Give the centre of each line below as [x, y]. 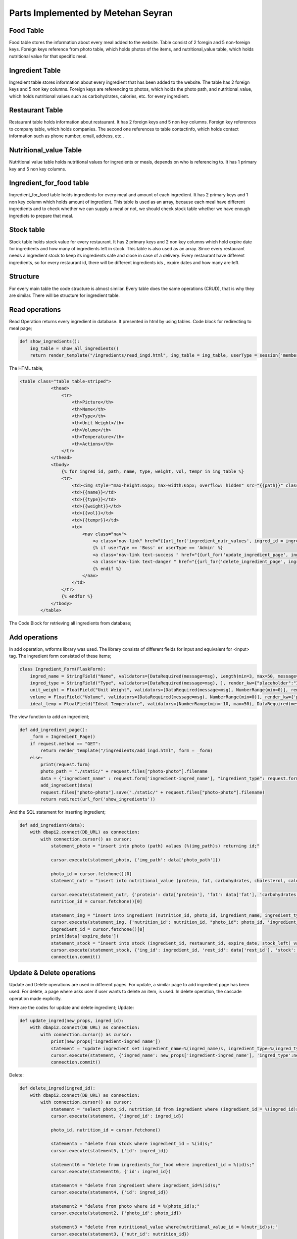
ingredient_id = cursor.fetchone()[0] [98, 929]
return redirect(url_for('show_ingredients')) [98, 799]
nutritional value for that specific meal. [48, 56]
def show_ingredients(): [50, 341]
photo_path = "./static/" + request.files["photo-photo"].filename [124, 771]
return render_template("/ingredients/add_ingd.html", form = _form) [126, 751]
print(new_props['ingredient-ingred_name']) [106, 1042]
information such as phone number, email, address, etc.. [67, 136]
